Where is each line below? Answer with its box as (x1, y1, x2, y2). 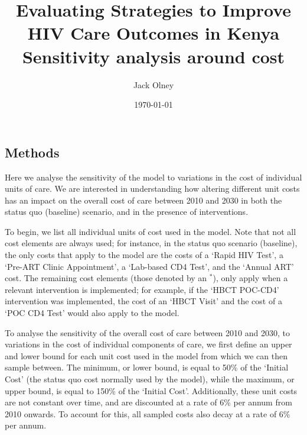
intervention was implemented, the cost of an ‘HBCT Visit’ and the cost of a (5, 295, 282, 307)
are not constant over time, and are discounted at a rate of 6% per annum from (5, 396, 292, 408)
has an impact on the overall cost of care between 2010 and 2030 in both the (5, 194, 282, 206)
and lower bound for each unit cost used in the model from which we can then (5, 349, 288, 362)
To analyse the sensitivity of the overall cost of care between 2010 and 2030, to (5, 326, 290, 339)
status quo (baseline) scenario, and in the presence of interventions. (5, 205, 249, 218)
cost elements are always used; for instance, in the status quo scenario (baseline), (5, 237, 298, 249)
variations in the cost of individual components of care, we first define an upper (5, 338, 292, 350)
